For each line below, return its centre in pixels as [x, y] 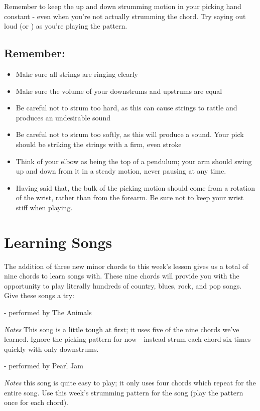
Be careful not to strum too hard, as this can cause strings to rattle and [126, 108]
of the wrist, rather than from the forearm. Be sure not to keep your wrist [130, 197]
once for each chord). [36, 402]
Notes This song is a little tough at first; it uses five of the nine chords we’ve [122, 329]
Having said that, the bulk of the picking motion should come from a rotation [136, 187]
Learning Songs [58, 242]
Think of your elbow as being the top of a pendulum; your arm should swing [134, 161]
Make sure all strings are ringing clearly [77, 74]
